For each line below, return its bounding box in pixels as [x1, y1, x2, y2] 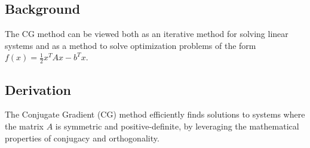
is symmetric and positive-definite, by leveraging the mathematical [55, 120, 299, 132]
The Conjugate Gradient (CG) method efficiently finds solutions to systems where [5, 108, 305, 121]
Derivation [5, 80, 71, 98]
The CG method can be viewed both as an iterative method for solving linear [5, 27, 288, 40]
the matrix [5, 120, 44, 132]
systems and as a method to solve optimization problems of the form [5, 39, 256, 51]
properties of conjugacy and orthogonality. [5, 131, 159, 144]
